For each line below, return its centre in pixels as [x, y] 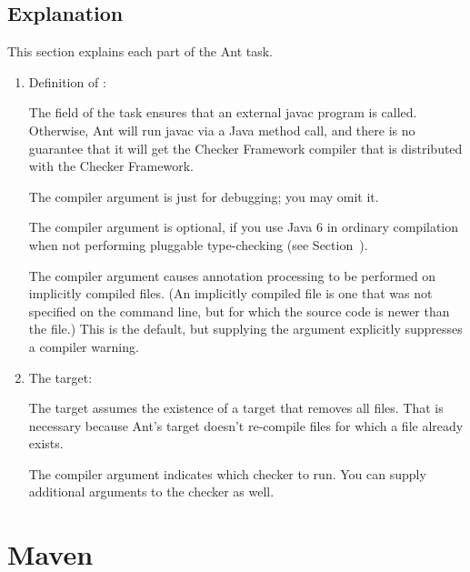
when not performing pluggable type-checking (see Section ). [198, 244]
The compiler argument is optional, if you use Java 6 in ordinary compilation [244, 227]
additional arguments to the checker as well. [151, 492]
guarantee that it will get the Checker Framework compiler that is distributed [245, 148]
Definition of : [67, 81]
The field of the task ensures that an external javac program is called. [223, 112]
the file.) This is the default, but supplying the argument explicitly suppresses [245, 329]
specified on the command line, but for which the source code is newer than [239, 311]
